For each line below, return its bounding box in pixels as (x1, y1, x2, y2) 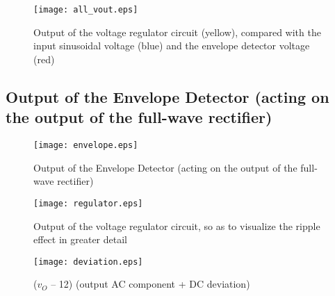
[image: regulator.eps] (33, 198, 143, 208)
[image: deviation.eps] (33, 256, 143, 267)
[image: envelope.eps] (33, 140, 138, 151)
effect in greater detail (33, 232, 128, 247)
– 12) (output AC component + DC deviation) (51, 277, 250, 291)
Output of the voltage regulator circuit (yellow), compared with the (33, 24, 321, 39)
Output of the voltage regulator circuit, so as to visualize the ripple (33, 218, 320, 233)
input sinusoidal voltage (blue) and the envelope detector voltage (33, 38, 310, 53)
